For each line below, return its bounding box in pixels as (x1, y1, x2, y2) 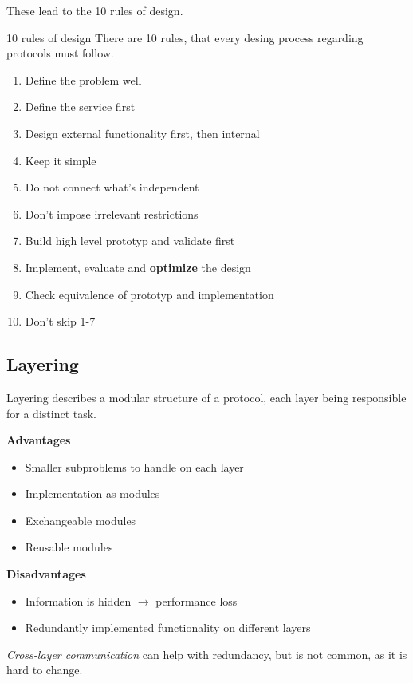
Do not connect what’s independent (25, 179, 199, 195)
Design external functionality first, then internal (25, 124, 260, 141)
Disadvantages (6, 566, 86, 582)
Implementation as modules (25, 485, 160, 502)
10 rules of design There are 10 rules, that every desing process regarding (6, 29, 364, 45)
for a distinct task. (6, 405, 96, 421)
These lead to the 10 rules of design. (6, 2, 183, 18)
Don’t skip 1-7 (25, 313, 96, 330)
